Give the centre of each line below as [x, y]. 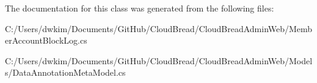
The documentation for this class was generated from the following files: [140, 8]
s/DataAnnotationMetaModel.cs [65, 72]
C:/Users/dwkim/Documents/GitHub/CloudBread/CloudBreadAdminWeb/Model [159, 60]
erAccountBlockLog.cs [46, 40]
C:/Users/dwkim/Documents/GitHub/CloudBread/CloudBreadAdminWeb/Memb [159, 28]
